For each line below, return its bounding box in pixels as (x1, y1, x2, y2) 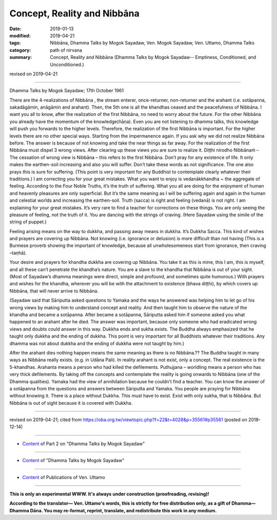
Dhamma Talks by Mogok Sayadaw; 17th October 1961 (9, 88, 124, 94)
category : (9, 47, 31, 53)
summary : (9, 54, 32, 60)
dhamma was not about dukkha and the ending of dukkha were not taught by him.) (9, 340, 185, 346)
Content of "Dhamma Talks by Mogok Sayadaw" (22, 457, 125, 464)
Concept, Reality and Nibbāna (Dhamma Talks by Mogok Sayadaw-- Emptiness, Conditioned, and (50, 54, 256, 60)
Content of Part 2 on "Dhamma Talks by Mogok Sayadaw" (22, 441, 145, 447)
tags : (9, 40, 21, 46)
